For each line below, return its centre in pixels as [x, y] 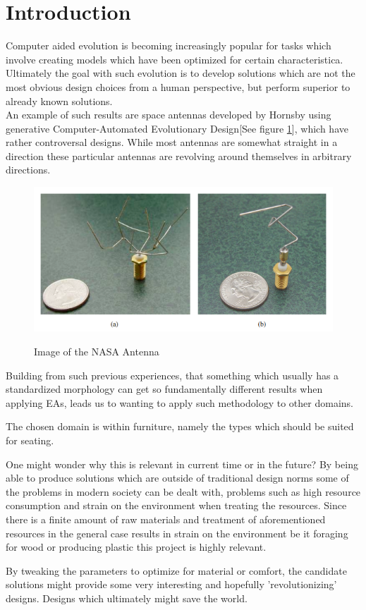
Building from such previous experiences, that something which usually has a [172, 375]
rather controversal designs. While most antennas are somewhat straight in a [172, 142]
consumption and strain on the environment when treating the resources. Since [176, 505]
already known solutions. [59, 100]
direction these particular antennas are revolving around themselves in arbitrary [179, 155]
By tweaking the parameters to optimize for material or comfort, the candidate [176, 570]
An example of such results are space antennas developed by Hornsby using [169, 115]
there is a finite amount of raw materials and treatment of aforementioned [166, 519]
